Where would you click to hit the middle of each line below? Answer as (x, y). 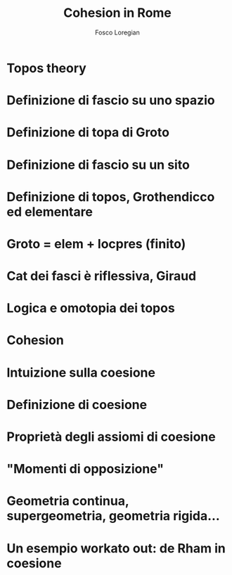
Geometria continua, (68, 501)
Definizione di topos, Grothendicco (111, 196)
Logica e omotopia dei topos (91, 308)
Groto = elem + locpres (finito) (96, 244)
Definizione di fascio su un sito (98, 165)
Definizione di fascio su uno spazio (111, 101)
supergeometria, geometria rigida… (114, 516)
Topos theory (47, 68)
